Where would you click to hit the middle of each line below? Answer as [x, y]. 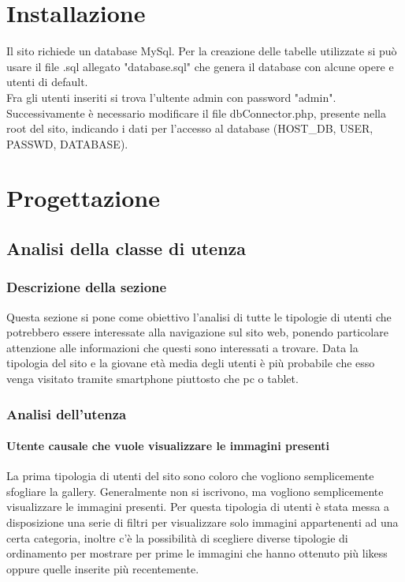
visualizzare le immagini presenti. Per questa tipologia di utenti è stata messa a [198, 507]
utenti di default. [47, 82]
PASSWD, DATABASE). [67, 143]
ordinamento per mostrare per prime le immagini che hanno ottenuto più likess [197, 553]
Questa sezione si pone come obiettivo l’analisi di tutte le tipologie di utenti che [199, 316]
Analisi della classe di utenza [126, 248]
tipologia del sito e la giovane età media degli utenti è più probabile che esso [191, 363]
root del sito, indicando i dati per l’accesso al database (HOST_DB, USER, [190, 128]
